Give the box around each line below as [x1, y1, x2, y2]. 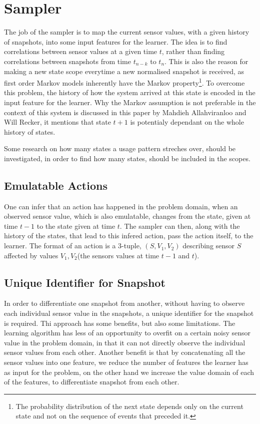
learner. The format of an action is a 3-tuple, [4, 240, 141, 251]
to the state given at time [36, 220, 115, 231]
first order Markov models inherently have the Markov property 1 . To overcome [4, 76, 245, 88]
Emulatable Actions [4, 177, 107, 193]
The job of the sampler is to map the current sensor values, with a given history [4, 27, 249, 37]
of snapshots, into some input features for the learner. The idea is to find [4, 36, 227, 47]
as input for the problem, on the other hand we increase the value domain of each [4, 366, 254, 377]
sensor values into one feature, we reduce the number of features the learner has [4, 357, 248, 367]
